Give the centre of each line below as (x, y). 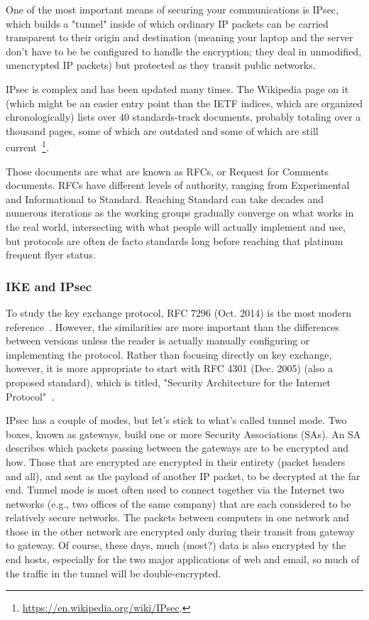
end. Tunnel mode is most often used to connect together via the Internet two (175, 490)
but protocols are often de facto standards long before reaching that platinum (175, 240)
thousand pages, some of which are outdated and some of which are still (162, 130)
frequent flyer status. (51, 255)
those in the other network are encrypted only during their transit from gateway (180, 531)
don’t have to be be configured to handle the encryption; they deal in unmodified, (184, 51)
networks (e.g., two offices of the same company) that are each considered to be (178, 503)
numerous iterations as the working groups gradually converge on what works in (180, 213)
